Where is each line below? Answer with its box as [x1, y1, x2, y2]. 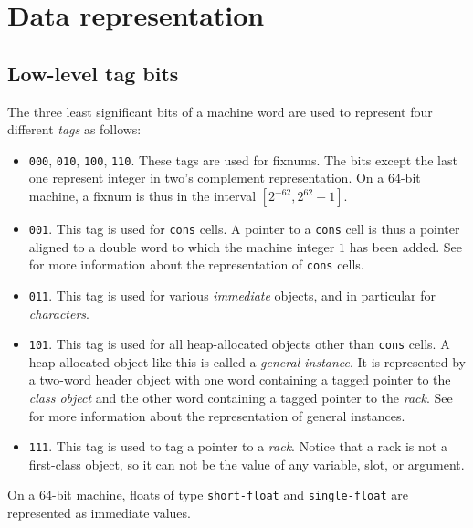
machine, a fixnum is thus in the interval [28, 186, 257, 206]
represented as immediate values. [7, 503, 191, 523]
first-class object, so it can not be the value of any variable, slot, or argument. [28, 454, 465, 473]
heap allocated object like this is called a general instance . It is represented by [28, 352, 466, 371]
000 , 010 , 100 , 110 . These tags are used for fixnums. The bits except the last [28, 150, 457, 169]
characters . [28, 303, 89, 322]
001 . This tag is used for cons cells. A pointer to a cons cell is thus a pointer [28, 219, 460, 238]
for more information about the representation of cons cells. [28, 255, 364, 274]
